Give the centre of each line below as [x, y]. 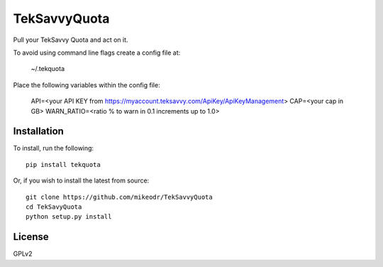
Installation [38, 131]
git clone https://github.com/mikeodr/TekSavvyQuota [119, 197]
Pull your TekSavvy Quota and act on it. [71, 40]
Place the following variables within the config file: [87, 85]
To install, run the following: [54, 148]
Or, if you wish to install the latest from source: [81, 180]
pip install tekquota [63, 164]
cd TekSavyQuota [54, 207]
